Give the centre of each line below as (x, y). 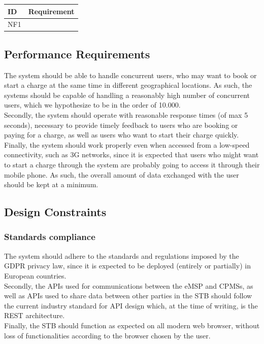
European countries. (35, 275)
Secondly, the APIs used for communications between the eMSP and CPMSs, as (129, 285)
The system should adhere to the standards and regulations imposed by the (122, 255)
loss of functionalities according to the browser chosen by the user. (107, 335)
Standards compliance (50, 237)
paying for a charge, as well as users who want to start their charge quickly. (122, 135)
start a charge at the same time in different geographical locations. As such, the (128, 85)
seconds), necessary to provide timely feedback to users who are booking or (121, 125)
